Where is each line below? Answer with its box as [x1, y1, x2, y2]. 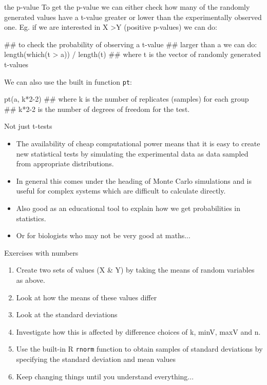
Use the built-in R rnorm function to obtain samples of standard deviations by [16, 343, 263, 354]
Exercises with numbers [4, 247, 79, 258]
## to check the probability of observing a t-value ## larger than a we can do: [4, 38, 257, 49]
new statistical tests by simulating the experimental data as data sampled [16, 148, 249, 159]
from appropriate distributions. [16, 158, 114, 169]
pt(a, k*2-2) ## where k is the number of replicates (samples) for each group [4, 93, 249, 104]
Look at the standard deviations [16, 309, 118, 320]
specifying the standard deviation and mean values [16, 353, 176, 364]
